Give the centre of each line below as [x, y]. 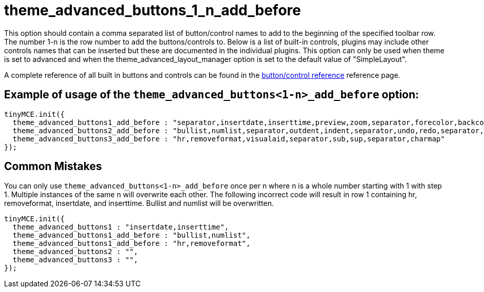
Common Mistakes [53, 166]
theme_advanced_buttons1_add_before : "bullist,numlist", [132, 235]
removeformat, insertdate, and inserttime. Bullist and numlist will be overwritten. [139, 203]
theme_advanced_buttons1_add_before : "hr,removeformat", [132, 244]
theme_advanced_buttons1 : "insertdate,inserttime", [121, 227]
